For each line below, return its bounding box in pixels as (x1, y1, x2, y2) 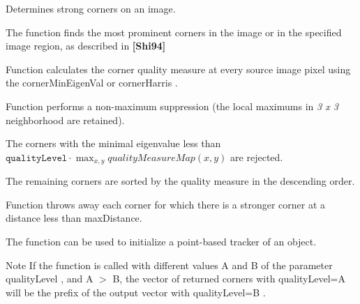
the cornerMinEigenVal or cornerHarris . (6, 75, 178, 90)
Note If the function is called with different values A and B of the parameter (6, 257, 333, 272)
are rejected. (230, 149, 283, 164)
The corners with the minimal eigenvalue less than (6, 136, 221, 151)
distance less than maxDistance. (6, 211, 142, 225)
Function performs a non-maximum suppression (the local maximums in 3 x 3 (6, 98, 338, 113)
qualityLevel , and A (6, 271, 93, 286)
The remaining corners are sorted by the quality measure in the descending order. (6, 174, 355, 188)
